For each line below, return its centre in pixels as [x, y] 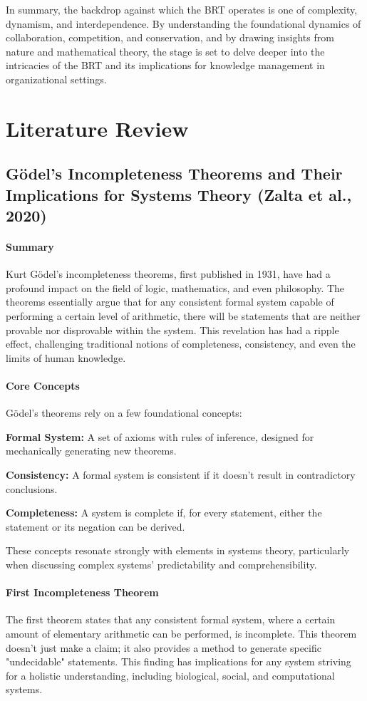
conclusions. [32, 488]
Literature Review [97, 128]
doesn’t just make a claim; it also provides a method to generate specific [164, 647]
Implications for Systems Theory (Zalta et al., [179, 194]
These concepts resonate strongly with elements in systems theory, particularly [178, 550]
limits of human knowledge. [66, 357]
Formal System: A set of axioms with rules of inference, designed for [160, 436]
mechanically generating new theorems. [91, 451]
